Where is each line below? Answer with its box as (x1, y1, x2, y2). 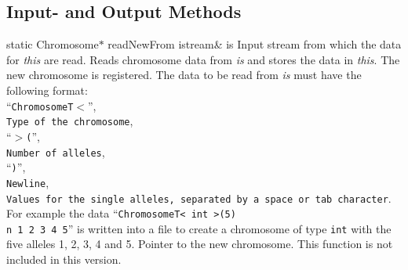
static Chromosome (6, 36, 99, 52)
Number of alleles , (6, 143, 105, 160)
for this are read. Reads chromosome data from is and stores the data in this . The (6, 51, 400, 67)
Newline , (6, 174, 49, 190)
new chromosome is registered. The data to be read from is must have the (6, 67, 362, 83)
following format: (6, 81, 88, 98)
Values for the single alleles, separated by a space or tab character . (6, 189, 392, 206)
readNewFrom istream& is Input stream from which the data (107, 36, 402, 52)
